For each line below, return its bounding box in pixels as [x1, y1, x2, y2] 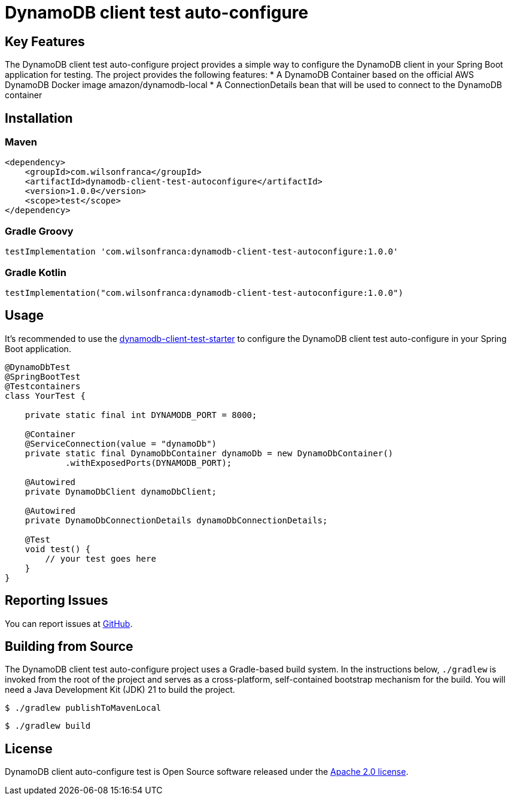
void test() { [25, 544, 91, 554]
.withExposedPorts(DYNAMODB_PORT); [65, 457, 232, 468]
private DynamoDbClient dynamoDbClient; [25, 486, 217, 496]
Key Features [5, 34, 85, 49]
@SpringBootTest [5, 371, 81, 381]
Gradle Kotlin [5, 266, 66, 278]
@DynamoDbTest [5, 362, 71, 372]
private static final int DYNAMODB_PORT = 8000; [25, 410, 257, 420]
